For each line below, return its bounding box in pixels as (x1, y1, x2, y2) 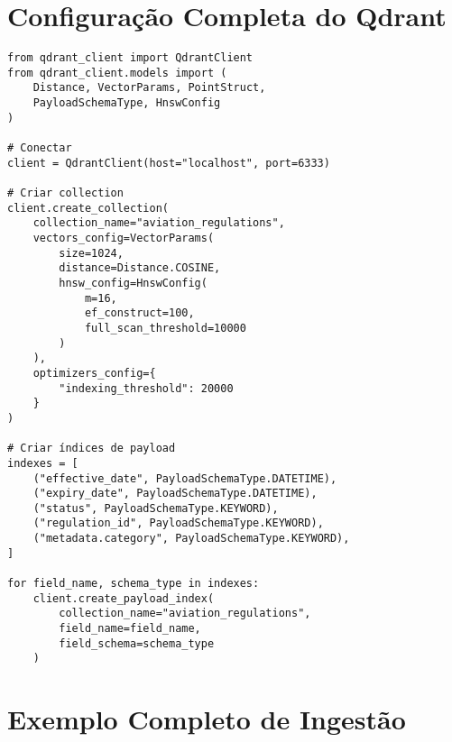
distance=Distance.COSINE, (59, 261, 221, 275)
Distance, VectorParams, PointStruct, (32, 81, 266, 95)
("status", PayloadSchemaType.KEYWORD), (32, 501, 279, 515)
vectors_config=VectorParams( (32, 232, 215, 244)
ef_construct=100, (84, 307, 195, 320)
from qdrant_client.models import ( (7, 66, 227, 79)
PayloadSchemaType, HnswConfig (32, 96, 221, 110)
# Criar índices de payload (7, 442, 176, 455)
